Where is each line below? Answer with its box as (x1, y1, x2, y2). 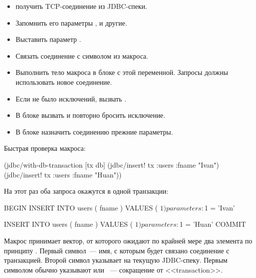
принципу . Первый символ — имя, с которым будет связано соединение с (4, 245, 229, 255)
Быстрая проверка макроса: (4, 143, 86, 153)
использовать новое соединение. (15, 76, 112, 87)
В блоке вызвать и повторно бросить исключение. (15, 110, 165, 120)
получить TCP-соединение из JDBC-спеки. (15, 1, 147, 11)
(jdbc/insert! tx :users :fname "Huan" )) (4, 169, 122, 179)
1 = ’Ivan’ (204, 202, 235, 212)
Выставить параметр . (15, 34, 81, 44)
